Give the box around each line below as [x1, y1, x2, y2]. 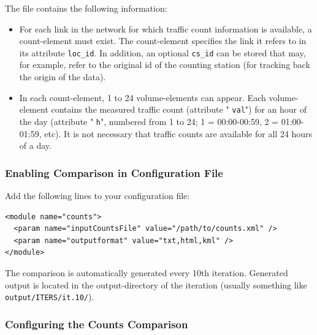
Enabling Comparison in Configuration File [5, 165, 223, 180]
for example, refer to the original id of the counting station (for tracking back [19, 58, 310, 71]
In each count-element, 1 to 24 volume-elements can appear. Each [19, 91, 266, 104]
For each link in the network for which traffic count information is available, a [19, 22, 312, 35]
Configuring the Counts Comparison [5, 316, 188, 331]
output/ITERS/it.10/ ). [5, 290, 94, 303]
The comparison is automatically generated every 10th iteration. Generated [5, 266, 288, 279]
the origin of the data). [19, 70, 106, 83]
